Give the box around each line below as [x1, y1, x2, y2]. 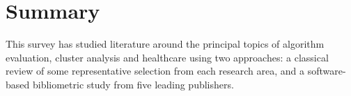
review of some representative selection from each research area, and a [6, 64, 305, 78]
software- [307, 64, 346, 78]
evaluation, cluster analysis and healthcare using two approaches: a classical [6, 50, 329, 64]
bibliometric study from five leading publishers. [32, 77, 234, 91]
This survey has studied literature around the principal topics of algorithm [6, 37, 325, 51]
